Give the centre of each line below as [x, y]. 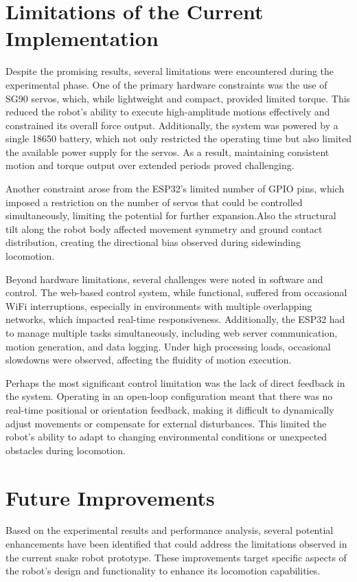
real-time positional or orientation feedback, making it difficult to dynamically [170, 409]
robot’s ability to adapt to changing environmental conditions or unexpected [166, 437]
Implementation [82, 38]
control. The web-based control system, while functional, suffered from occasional [176, 292]
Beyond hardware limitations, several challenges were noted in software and [164, 279]
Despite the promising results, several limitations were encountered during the [170, 71]
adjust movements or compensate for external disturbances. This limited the [166, 423]
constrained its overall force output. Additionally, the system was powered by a [172, 125]
